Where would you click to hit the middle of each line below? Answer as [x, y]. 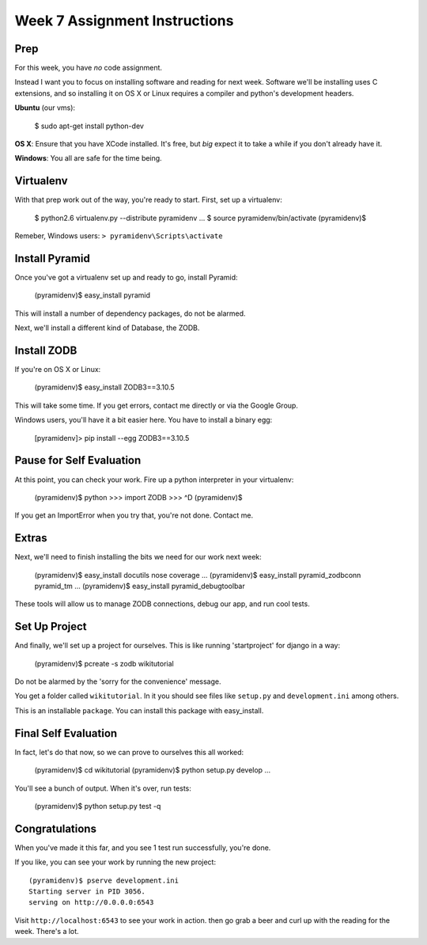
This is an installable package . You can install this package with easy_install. [139, 710]
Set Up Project [51, 626]
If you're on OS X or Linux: [58, 370]
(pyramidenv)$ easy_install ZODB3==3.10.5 [105, 387]
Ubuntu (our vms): [45, 108]
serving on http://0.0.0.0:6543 [91, 903]
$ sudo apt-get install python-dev [89, 126]
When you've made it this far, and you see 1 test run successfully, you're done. [143, 848]
